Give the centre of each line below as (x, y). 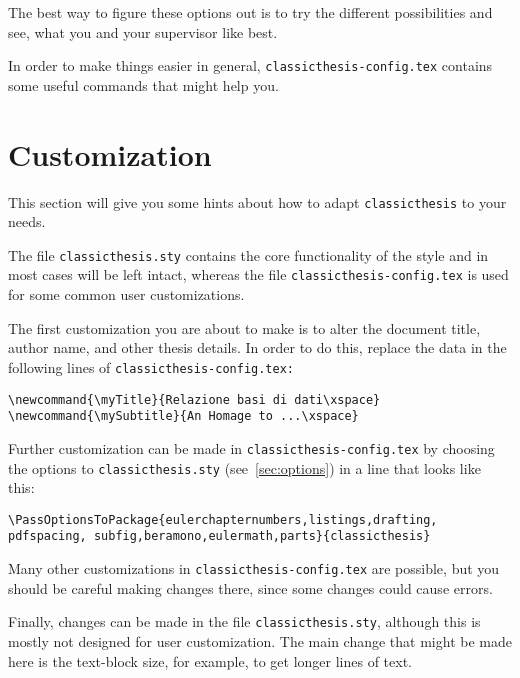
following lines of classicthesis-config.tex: (151, 366)
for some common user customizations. (126, 294)
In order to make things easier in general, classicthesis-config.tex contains (250, 65)
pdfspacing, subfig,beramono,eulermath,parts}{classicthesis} (219, 536)
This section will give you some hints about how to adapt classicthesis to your (257, 201)
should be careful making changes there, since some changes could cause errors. (250, 587)
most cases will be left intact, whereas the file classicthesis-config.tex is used (258, 274)
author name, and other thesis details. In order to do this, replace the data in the (257, 347)
